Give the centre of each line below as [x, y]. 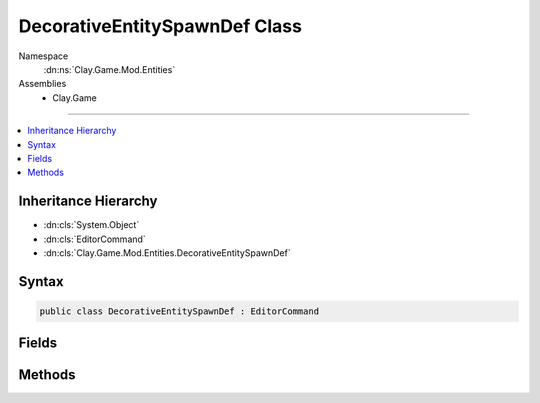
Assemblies [42, 84]
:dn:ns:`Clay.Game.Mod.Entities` [109, 69]
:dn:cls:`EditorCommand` [95, 239]
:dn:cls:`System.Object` [91, 225]
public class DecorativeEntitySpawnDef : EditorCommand [179, 311]
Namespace [43, 56]
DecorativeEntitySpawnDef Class [160, 26]
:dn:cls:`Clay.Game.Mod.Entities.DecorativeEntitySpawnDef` [167, 252]
